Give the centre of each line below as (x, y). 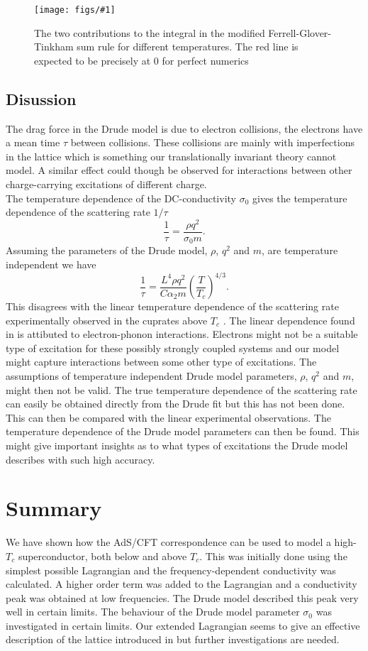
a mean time (33, 142)
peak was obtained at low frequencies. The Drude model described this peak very (182, 597)
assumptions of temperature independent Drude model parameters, (151, 376)
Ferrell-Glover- (300, 32)
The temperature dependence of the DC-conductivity (121, 198)
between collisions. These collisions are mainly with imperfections (212, 142)
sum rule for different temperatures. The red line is (188, 46)
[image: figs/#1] (75, 10)
